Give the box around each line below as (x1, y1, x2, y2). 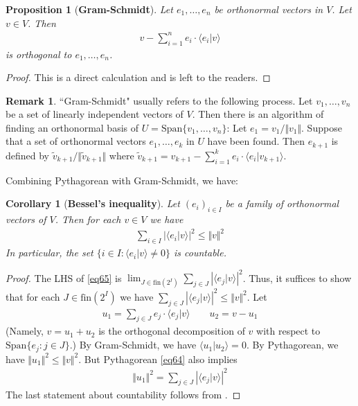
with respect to (256, 324, 321, 338)
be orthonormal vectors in (214, 2, 323, 16)
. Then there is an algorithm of (192, 107, 324, 121)
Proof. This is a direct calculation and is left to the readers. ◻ (6, 70, 271, 85)
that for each (6, 289, 60, 303)
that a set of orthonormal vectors (6, 134, 146, 148)
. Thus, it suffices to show (242, 270, 352, 285)
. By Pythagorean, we (246, 337, 339, 352)
